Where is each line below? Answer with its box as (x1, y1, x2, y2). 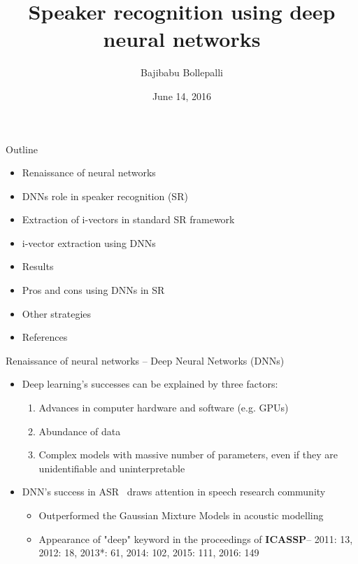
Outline (6, 141, 38, 156)
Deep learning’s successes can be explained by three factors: (22, 376, 278, 391)
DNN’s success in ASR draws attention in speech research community (22, 484, 326, 499)
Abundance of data (38, 423, 121, 438)
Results (22, 259, 54, 274)
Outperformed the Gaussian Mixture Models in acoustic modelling (38, 508, 324, 522)
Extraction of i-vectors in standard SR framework (22, 212, 235, 227)
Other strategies (22, 306, 92, 320)
